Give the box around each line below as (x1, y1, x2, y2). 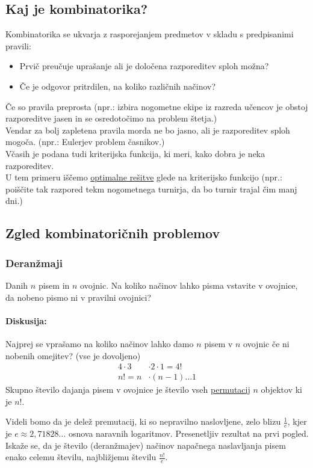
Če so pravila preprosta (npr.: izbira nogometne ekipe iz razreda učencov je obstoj (5, 100, 308, 112)
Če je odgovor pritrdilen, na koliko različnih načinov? (19, 79, 216, 92)
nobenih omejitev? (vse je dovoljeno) (5, 349, 141, 362)
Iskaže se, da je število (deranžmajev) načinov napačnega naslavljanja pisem (5, 439, 286, 451)
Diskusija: (5, 314, 47, 327)
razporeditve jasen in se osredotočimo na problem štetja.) (5, 112, 217, 125)
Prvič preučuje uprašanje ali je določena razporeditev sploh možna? (19, 60, 269, 72)
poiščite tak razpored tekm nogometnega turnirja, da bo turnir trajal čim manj (5, 182, 297, 195)
